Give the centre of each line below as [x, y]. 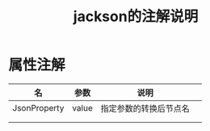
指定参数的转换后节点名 [145, 108]
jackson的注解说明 [136, 17]
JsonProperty [38, 108]
